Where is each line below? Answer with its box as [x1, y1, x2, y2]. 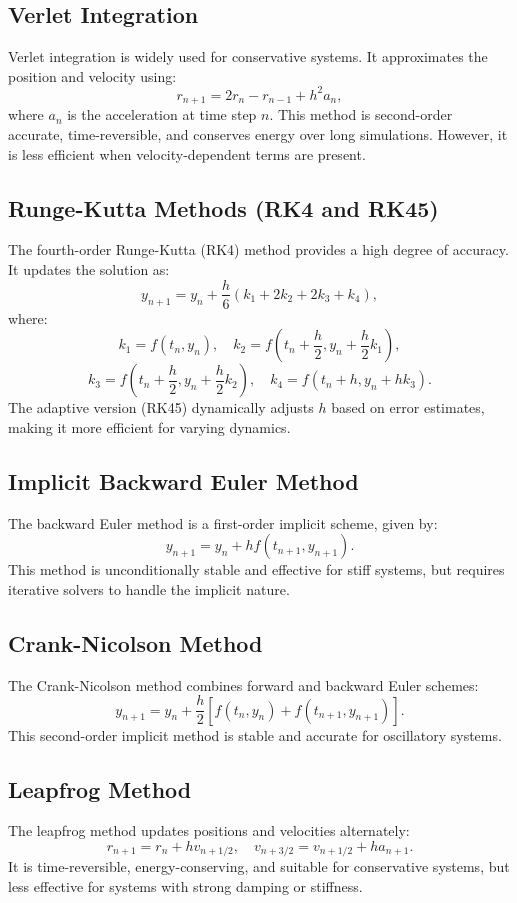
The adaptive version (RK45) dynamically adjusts [8, 397, 314, 418]
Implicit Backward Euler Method [8, 465, 359, 496]
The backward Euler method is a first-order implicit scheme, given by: [8, 512, 438, 533]
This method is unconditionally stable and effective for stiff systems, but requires [8, 559, 505, 580]
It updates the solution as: [8, 258, 170, 279]
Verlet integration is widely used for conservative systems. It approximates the [8, 46, 488, 67]
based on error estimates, [331, 397, 485, 418]
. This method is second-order [269, 104, 453, 125]
